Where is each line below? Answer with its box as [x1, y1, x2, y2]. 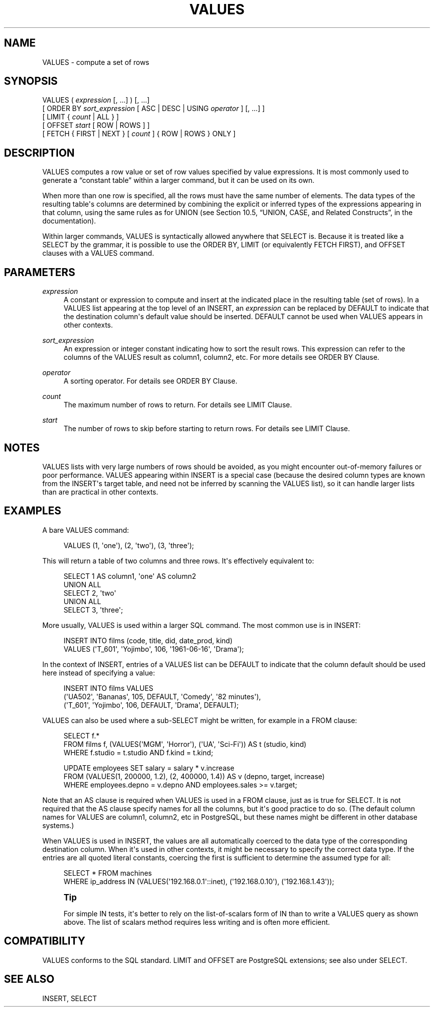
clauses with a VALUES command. [42, 249, 154, 258]
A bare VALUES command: [42, 525, 129, 534]
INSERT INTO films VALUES [63, 683, 154, 692]
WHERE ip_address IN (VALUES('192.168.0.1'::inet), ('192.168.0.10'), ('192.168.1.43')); [63, 877, 334, 886]
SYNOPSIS [4, 75, 58, 88]
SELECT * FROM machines [63, 868, 152, 877]
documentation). [42, 217, 96, 225]
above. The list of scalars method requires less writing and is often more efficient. [63, 917, 330, 926]
